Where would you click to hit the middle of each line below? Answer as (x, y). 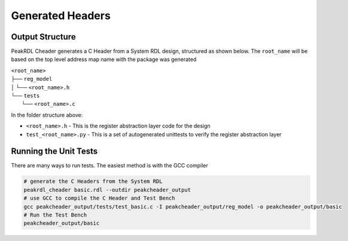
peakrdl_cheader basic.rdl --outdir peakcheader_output (107, 190)
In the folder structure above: (47, 115)
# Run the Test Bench (55, 215)
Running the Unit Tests (54, 152)
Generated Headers (61, 16)
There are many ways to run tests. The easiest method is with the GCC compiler (110, 166)
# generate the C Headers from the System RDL (93, 181)
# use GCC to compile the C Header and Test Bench (100, 198)
